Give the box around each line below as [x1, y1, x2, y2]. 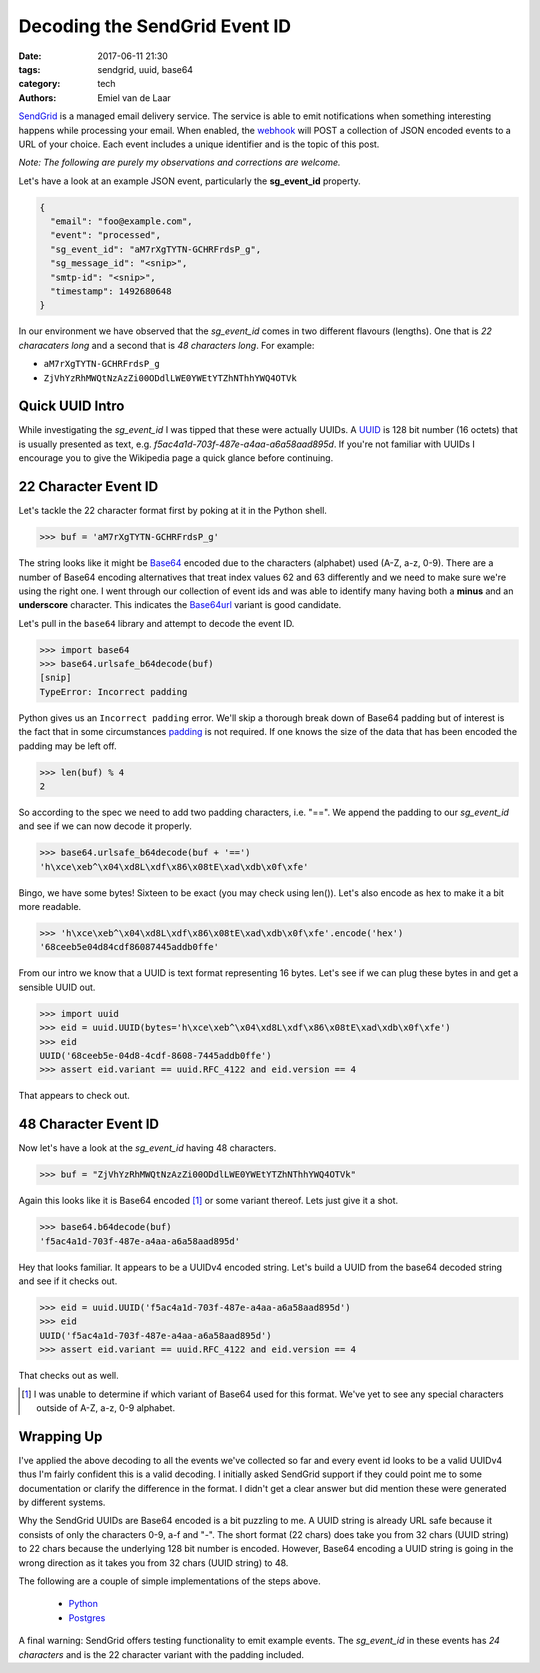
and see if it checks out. [18, 1275, 118, 1287]
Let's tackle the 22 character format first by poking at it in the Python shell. [18, 505, 327, 517]
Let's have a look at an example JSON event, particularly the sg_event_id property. [18, 175, 362, 187]
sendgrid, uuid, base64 [97, 63, 194, 75]
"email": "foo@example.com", [50, 216, 194, 227]
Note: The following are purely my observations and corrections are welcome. [18, 156, 341, 169]
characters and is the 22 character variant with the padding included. [18, 1648, 305, 1660]
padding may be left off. [18, 740, 117, 752]
